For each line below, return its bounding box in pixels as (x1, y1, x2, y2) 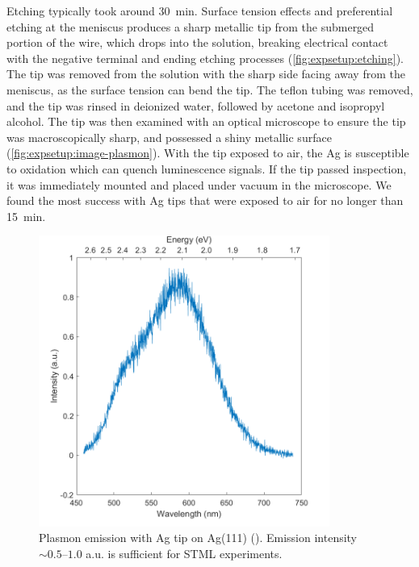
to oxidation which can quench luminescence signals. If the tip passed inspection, (6, 160, 407, 177)
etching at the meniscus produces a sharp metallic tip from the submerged (6, 18, 375, 35)
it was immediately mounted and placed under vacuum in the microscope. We (6, 176, 392, 193)
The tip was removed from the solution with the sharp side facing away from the (6, 65, 405, 82)
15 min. (6, 207, 46, 224)
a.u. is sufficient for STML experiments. (86, 544, 283, 561)
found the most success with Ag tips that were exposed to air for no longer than (6, 192, 404, 209)
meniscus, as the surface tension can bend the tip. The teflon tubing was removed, (6, 81, 413, 98)
